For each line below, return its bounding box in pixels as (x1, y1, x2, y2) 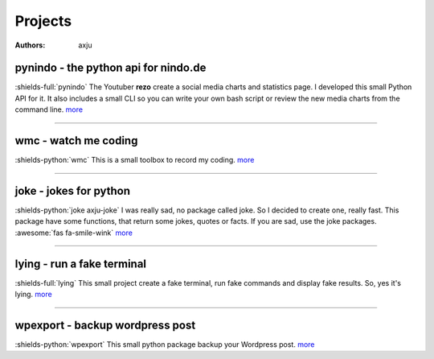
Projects (14, 12, 72, 30)
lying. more (14, 290, 52, 299)
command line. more (14, 105, 84, 114)
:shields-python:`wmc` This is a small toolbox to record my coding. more (14, 155, 255, 165)
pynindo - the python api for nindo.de (14, 61, 207, 75)
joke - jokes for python (14, 184, 131, 197)
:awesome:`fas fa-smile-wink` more (14, 228, 133, 237)
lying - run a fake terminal (14, 257, 147, 270)
